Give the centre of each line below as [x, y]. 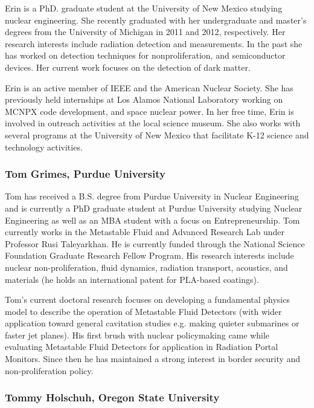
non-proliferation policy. [49, 370]
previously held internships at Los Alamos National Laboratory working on [144, 99]
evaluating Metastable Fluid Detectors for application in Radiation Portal [142, 347]
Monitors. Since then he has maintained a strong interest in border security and [153, 359]
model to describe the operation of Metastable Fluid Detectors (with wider [143, 311]
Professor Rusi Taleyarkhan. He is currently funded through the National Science [155, 243]
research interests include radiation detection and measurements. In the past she [154, 43]
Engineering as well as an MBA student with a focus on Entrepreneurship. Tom [152, 220]
